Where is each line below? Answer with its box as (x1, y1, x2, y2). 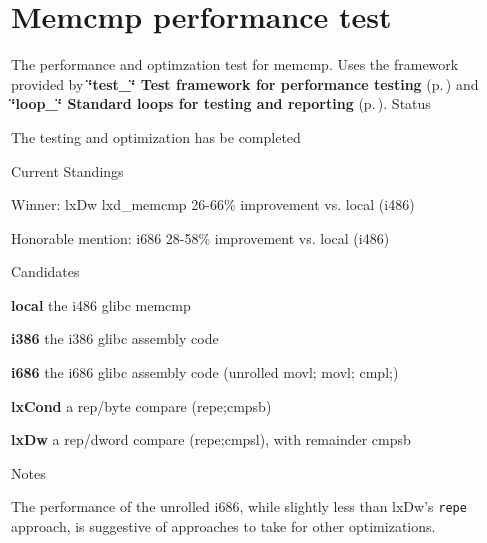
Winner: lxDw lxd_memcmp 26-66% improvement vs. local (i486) (11, 194, 415, 215)
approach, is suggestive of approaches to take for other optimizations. (11, 516, 436, 537)
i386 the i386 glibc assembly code (11, 328, 219, 349)
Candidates (11, 261, 80, 282)
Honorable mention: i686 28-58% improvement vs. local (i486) (11, 227, 390, 248)
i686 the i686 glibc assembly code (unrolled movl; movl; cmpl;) (11, 362, 399, 383)
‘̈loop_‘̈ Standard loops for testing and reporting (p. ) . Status (11, 93, 431, 114)
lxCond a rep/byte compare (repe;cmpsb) (11, 395, 272, 416)
